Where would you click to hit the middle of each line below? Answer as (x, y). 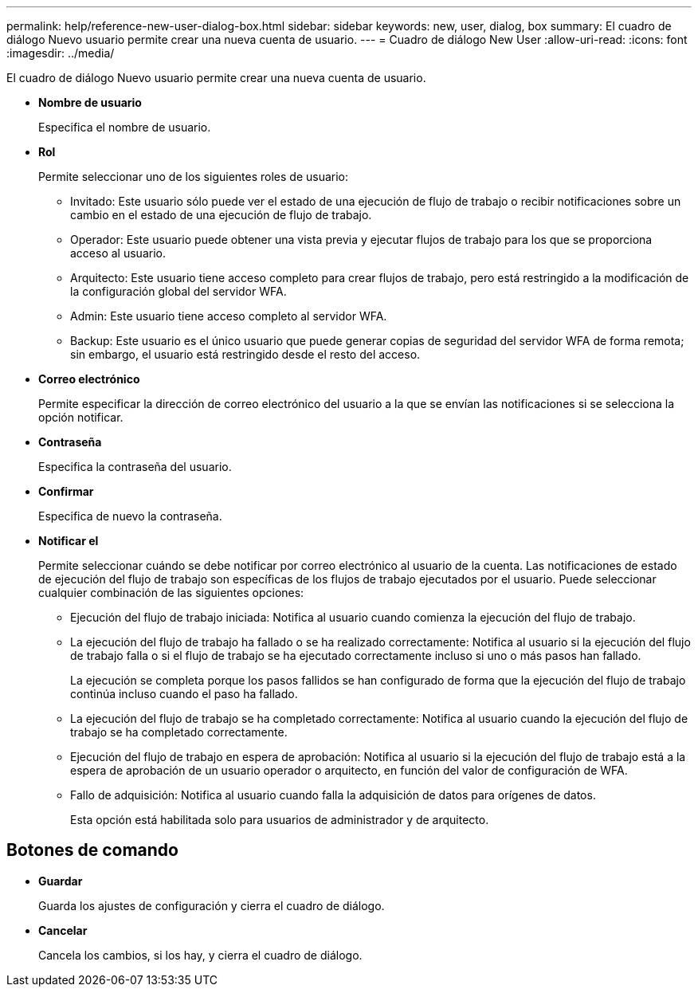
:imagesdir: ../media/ (61, 53)
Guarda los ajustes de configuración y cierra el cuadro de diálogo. (212, 905)
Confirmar (66, 491)
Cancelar (63, 930)
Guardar (61, 881)
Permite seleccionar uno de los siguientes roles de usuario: (194, 177)
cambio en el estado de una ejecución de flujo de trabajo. (221, 215)
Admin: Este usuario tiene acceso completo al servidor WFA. (229, 316)
